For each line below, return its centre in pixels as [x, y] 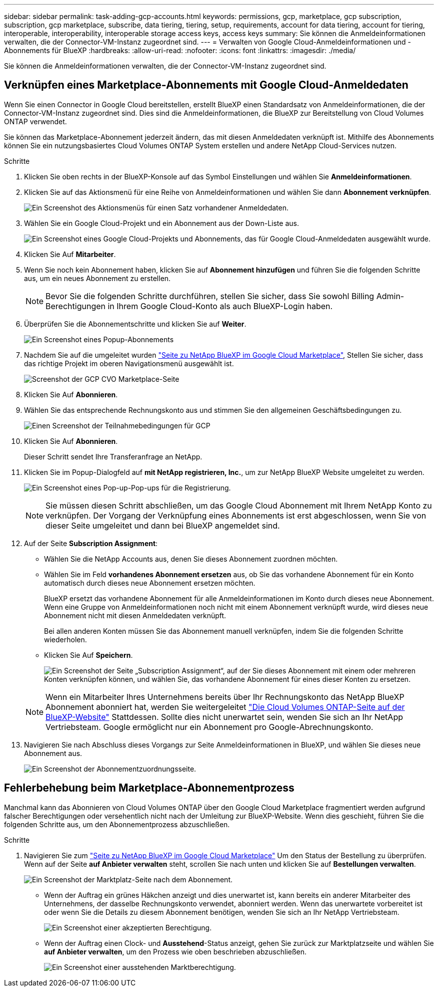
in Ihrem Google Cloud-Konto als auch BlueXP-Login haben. [220, 306]
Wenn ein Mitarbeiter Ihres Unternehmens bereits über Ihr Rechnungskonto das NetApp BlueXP [225, 697]
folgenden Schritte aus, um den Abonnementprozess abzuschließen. [117, 824]
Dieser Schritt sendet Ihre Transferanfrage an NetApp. [113, 456]
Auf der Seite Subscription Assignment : [91, 543]
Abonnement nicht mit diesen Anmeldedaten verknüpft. [135, 615]
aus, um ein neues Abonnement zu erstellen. [97, 278]
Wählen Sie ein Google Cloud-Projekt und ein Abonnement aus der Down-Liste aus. [161, 223]
